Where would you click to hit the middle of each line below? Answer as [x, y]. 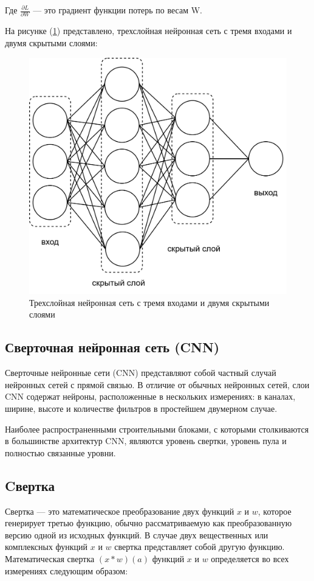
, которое [275, 511]
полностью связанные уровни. [60, 452]
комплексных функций [46, 547]
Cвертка [30, 485]
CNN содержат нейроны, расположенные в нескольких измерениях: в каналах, [150, 396]
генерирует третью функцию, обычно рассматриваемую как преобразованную [148, 523]
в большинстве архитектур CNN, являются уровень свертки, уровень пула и [146, 441]
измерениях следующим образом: [67, 570]
